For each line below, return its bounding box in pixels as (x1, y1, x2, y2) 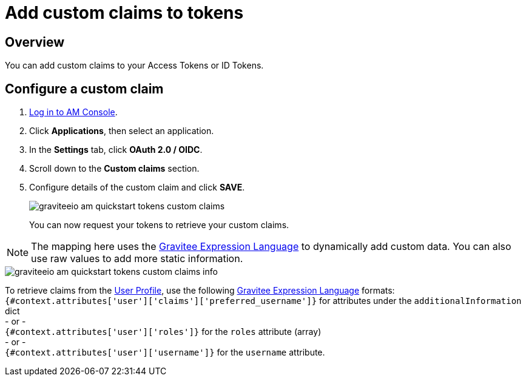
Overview (5, 34, 65, 50)
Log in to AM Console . (29, 107, 118, 118)
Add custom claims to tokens (5, 2, 244, 23)
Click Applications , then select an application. (29, 126, 214, 137)
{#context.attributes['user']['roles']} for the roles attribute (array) (5, 326, 322, 337)
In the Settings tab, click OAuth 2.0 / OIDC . (29, 144, 203, 155)
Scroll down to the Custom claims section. (29, 163, 200, 174)
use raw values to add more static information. (31, 252, 243, 265)
